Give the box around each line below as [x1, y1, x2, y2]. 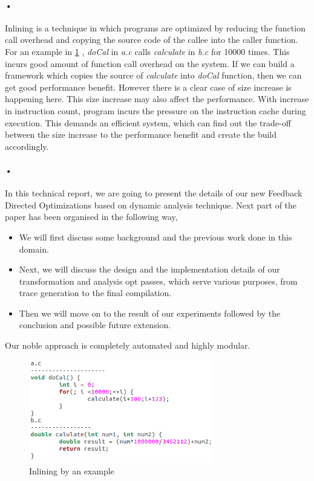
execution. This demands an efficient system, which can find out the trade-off [5, 116, 291, 129]
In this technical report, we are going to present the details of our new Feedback [5, 187, 303, 199]
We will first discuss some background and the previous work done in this [19, 230, 292, 243]
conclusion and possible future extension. [19, 318, 171, 331]
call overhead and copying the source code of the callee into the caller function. [5, 33, 298, 46]
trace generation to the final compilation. [19, 286, 172, 299]
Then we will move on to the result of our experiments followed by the [19, 306, 281, 319]
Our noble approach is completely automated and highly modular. [5, 339, 250, 352]
